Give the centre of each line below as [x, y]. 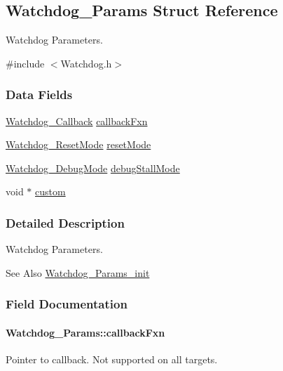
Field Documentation [67, 304]
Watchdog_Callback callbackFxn [77, 121]
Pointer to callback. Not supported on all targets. [112, 359]
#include [25, 63]
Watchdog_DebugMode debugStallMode [93, 168]
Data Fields [39, 95]
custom [50, 191]
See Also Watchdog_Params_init [78, 272]
